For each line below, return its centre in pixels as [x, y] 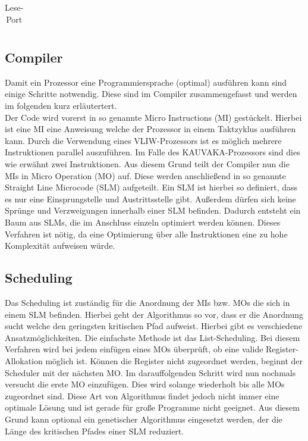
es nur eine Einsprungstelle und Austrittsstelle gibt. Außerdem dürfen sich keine [150, 198]
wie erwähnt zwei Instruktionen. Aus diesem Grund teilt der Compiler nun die [147, 164]
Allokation [24, 360]
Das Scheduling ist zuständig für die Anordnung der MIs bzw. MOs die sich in [147, 302]
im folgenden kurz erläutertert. [61, 106]
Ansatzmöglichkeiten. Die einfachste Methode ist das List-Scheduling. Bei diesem [153, 337]
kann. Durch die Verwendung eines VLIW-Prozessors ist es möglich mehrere [143, 140]
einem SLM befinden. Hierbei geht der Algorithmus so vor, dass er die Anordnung [154, 314]
